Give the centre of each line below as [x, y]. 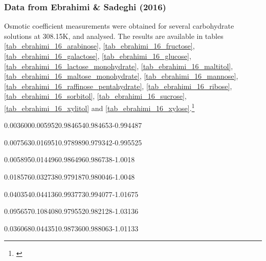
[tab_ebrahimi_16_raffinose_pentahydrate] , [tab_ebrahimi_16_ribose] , [118, 86]
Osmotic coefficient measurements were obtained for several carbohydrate [119, 26]
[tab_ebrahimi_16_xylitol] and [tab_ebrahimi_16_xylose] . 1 [99, 107]
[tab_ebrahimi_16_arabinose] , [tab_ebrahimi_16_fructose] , [99, 46]
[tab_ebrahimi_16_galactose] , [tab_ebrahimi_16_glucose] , [98, 56]
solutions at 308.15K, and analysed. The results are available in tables [114, 36]
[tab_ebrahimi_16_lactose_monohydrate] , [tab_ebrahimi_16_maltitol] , [119, 66]
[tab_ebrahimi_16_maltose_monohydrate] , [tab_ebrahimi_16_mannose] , [121, 76]
